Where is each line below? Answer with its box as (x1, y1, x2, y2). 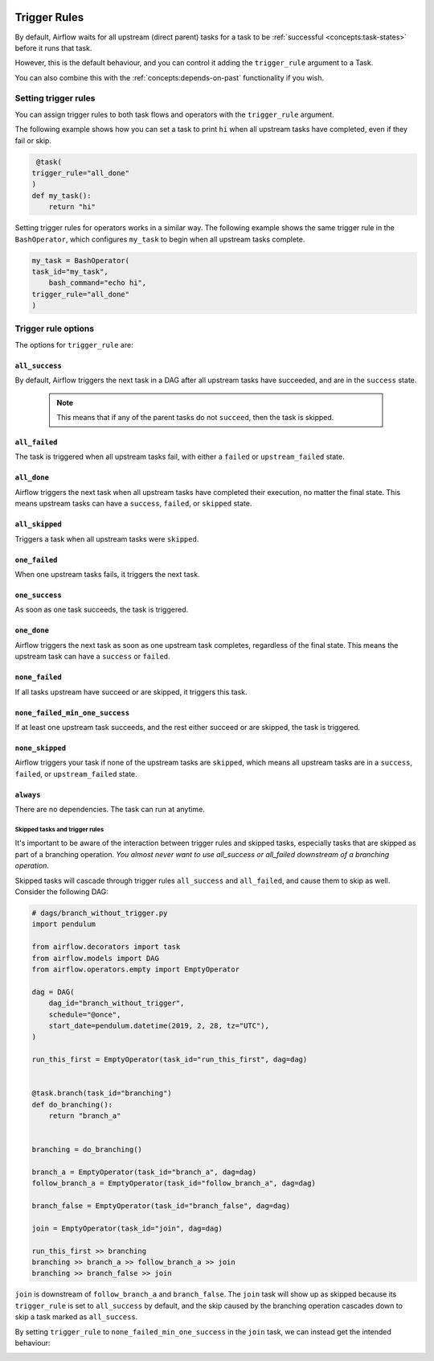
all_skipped (14, 520, 62, 529)
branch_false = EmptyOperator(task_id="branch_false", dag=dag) (31, 1202, 291, 1210)
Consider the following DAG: (14, 887, 108, 897)
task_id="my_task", (31, 266, 108, 276)
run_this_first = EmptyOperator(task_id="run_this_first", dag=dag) (31, 1055, 308, 1064)
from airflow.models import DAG (31, 954, 160, 963)
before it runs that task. (14, 43, 92, 52)
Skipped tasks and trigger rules (14, 825, 104, 833)
